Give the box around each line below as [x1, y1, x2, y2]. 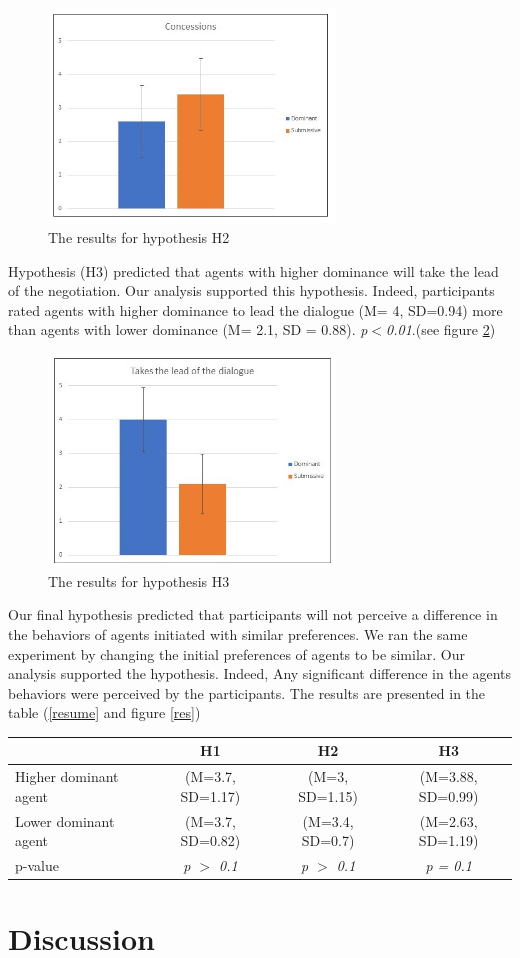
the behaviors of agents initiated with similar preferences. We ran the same [8, 623, 468, 644]
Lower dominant [15, 810, 115, 831]
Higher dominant [15, 766, 119, 787]
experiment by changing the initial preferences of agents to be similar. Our [8, 643, 465, 664]
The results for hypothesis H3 [48, 570, 230, 591]
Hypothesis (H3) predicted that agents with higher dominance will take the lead [8, 260, 499, 281]
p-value [15, 855, 59, 876]
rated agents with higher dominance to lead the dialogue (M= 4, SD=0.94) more [8, 299, 503, 320]
